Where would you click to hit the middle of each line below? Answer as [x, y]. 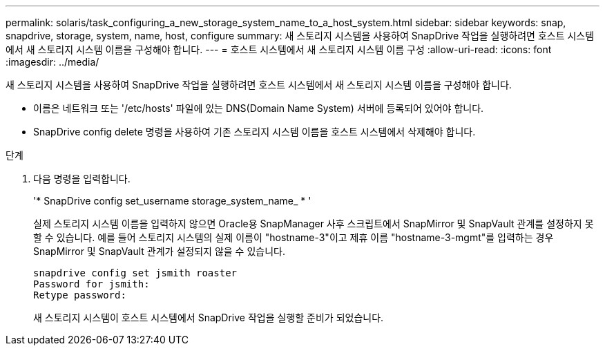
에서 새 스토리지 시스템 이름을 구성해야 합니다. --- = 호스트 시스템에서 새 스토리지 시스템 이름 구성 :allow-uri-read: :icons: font [279, 49]
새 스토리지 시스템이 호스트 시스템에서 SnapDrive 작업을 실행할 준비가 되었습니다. [209, 317]
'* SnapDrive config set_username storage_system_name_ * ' [172, 201]
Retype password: [80, 295]
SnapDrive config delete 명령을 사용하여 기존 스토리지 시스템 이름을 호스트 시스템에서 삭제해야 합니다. [255, 132]
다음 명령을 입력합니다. [82, 179]
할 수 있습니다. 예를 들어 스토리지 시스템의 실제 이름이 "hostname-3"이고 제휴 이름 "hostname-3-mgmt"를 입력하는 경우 [294, 237]
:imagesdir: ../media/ [52, 62]
